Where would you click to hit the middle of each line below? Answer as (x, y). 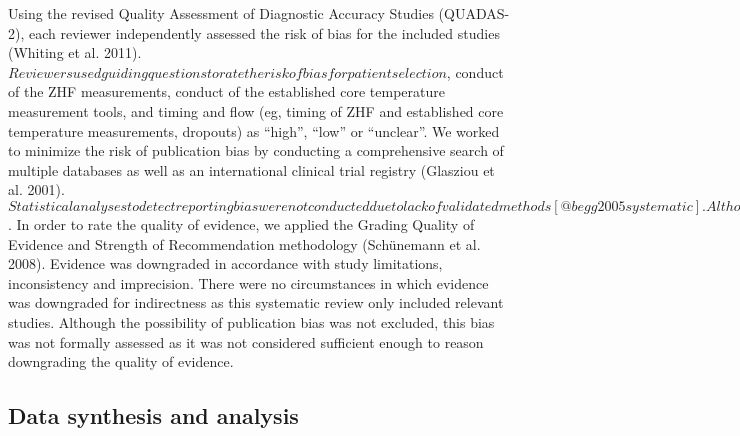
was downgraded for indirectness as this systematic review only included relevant (256, 302)
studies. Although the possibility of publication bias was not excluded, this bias (251, 321)
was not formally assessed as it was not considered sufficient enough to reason (246, 341)
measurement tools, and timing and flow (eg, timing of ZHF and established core (256, 110)
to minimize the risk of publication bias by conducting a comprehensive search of (256, 150)
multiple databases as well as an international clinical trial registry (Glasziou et (251, 169)
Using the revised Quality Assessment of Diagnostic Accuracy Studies (221, 13)
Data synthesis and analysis (153, 415)
